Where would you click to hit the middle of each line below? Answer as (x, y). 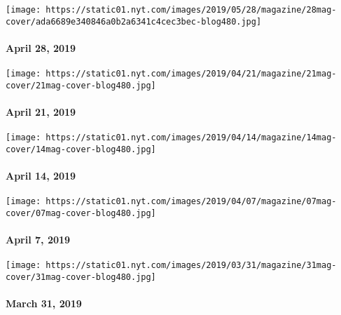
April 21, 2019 (41, 112)
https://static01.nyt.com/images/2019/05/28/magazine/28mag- (191, 10)
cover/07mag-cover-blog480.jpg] (81, 213)
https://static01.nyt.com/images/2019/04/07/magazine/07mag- (191, 202)
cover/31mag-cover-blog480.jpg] (81, 277)
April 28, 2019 (41, 47)
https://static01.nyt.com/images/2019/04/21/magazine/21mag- (191, 74)
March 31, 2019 (44, 303)
